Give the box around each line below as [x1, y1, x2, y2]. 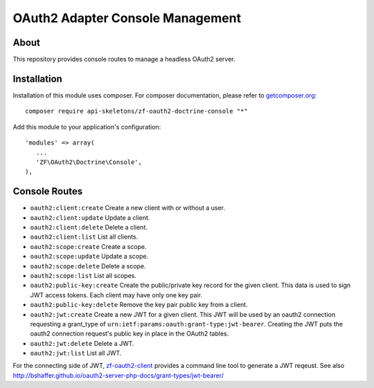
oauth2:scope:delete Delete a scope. [30, 261, 146, 270]
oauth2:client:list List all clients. [30, 232, 139, 241]
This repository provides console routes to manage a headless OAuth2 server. [12, 55, 235, 64]
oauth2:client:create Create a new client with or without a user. [30, 204, 225, 212]
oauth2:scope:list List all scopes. [30, 271, 136, 279]
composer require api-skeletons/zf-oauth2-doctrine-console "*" [25, 107, 249, 116]
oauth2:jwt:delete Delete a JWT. [30, 339, 134, 347]
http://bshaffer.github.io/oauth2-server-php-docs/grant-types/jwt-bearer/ [12, 371, 224, 380]
